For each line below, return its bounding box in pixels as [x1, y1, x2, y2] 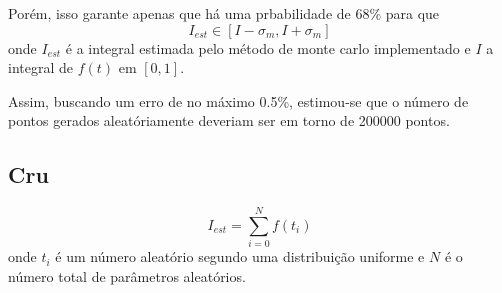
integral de [8, 57, 73, 78]
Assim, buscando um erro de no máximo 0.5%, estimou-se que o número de [8, 90, 469, 111]
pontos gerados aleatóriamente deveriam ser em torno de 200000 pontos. [8, 110, 450, 131]
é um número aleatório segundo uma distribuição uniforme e [55, 246, 425, 267]
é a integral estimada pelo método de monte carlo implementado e [65, 37, 471, 58]
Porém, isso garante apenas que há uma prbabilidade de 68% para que [8, 3, 440, 23]
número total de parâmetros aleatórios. [8, 265, 246, 286]
